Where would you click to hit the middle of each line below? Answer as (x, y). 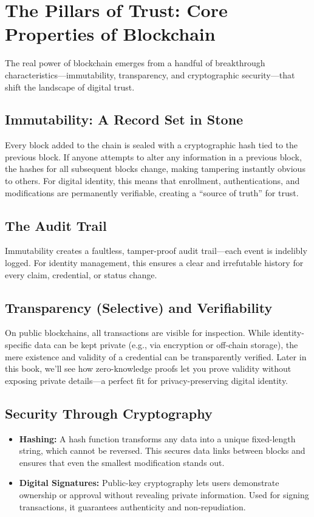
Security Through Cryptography (109, 413)
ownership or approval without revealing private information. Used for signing (164, 495)
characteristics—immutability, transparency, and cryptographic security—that (150, 74)
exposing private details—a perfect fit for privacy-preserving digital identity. (147, 380)
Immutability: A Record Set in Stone (124, 119)
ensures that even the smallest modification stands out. (122, 462)
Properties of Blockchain (110, 34)
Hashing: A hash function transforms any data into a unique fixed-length (157, 438)
